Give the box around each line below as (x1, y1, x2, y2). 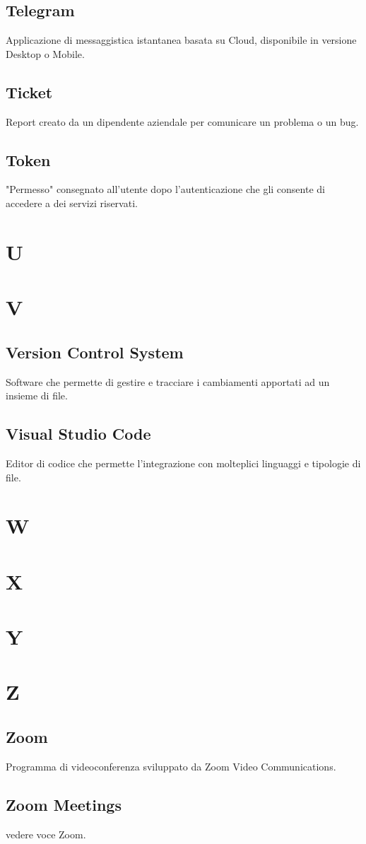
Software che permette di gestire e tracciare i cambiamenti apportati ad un (6, 374, 330, 389)
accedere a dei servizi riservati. (6, 195, 138, 210)
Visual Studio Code (6, 423, 151, 445)
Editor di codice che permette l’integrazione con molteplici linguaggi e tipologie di (6, 455, 361, 470)
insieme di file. (6, 388, 68, 403)
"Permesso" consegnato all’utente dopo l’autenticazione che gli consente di (6, 182, 325, 197)
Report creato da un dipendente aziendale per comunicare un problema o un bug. (6, 114, 359, 129)
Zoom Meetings (6, 793, 122, 815)
